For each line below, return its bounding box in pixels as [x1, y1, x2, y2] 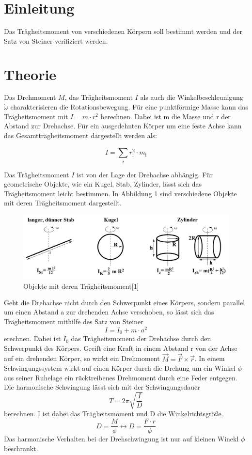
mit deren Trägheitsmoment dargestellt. [4, 198, 122, 208]
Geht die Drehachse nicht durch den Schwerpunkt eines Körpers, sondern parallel [4, 297, 245, 307]
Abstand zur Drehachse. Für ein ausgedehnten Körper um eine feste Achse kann [4, 121, 242, 131]
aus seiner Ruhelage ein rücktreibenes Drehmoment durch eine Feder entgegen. [4, 372, 237, 382]
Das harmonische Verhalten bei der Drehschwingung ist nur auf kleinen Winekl [4, 434, 239, 444]
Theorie [4, 64, 57, 84]
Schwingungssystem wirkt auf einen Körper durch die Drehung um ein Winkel [4, 363, 236, 373]
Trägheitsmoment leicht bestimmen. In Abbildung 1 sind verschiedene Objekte [4, 188, 237, 198]
